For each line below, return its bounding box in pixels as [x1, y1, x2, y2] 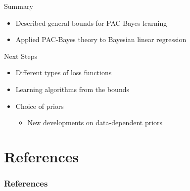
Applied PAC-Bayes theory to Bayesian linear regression [15, 34, 187, 45]
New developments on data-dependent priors [27, 117, 163, 128]
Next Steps [4, 50, 37, 61]
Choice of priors [15, 100, 64, 111]
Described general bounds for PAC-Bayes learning [15, 17, 167, 28]
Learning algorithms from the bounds [15, 84, 129, 94]
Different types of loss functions [15, 67, 112, 78]
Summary [4, 1, 33, 11]
